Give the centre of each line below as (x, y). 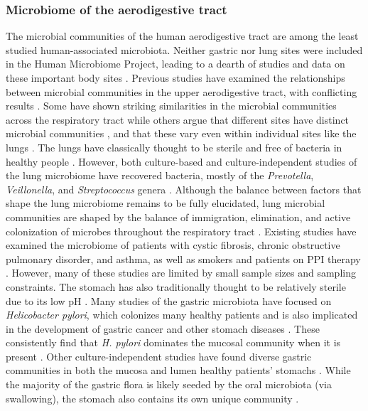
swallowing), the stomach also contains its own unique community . (152, 398)
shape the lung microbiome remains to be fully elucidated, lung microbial (166, 203)
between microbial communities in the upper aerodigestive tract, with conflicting (182, 91)
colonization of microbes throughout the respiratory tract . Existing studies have (181, 231)
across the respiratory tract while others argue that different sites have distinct (178, 119)
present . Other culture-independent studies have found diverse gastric (159, 356)
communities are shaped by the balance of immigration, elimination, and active (178, 217)
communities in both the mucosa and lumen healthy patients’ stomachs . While (178, 370)
